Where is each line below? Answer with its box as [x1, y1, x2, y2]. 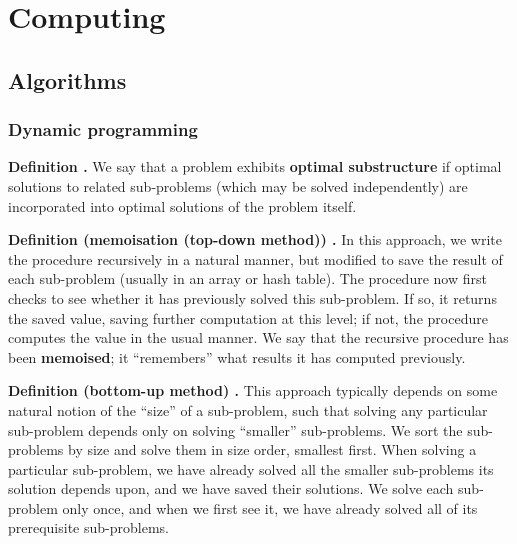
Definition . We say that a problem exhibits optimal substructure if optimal [8, 156, 502, 177]
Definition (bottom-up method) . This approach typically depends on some [8, 380, 498, 401]
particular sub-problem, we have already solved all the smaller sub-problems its [8, 458, 494, 479]
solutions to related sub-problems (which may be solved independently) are [8, 175, 468, 196]
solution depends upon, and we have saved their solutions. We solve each [8, 478, 454, 499]
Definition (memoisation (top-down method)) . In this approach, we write [8, 229, 502, 250]
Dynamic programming [8, 117, 198, 142]
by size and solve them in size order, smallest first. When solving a [68, 439, 477, 460]
